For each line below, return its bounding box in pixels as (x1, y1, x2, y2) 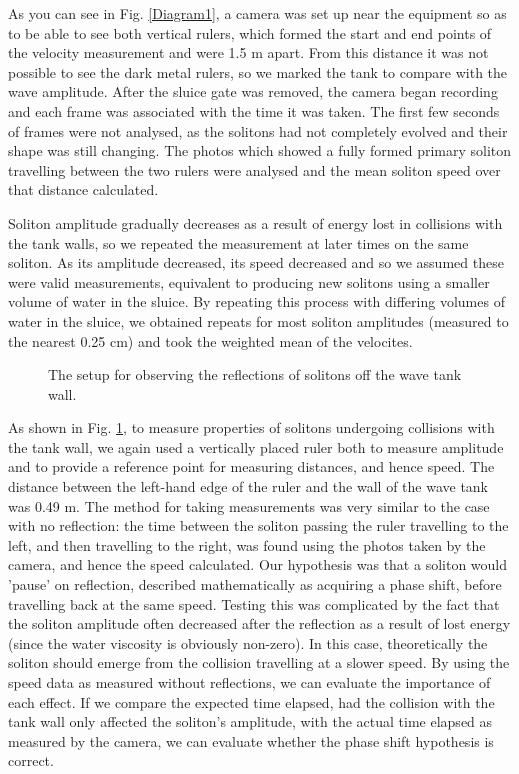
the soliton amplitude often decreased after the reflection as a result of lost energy (8, 613, 511, 634)
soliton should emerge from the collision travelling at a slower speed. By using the (8, 652, 510, 673)
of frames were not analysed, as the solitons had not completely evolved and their (8, 120, 508, 141)
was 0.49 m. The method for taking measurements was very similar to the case (8, 495, 490, 516)
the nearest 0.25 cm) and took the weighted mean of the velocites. (8, 330, 413, 351)
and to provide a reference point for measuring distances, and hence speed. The (8, 456, 495, 477)
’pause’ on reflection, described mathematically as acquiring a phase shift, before (8, 574, 502, 595)
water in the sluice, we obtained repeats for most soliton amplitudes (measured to (8, 310, 509, 331)
